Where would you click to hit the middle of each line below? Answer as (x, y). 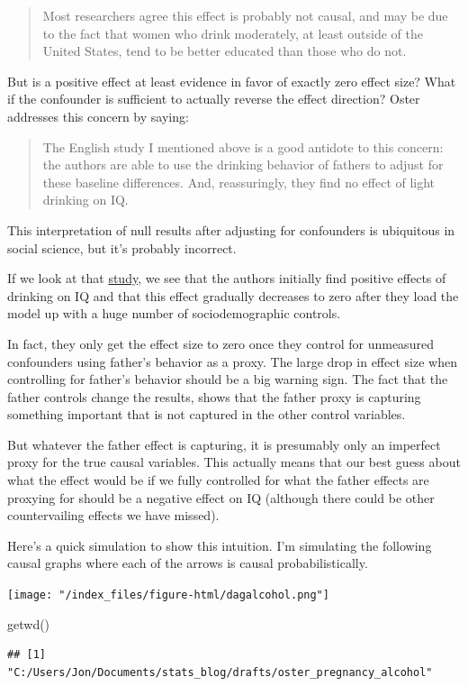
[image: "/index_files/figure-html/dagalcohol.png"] (168, 595)
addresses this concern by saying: (98, 116)
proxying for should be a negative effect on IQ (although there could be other (221, 497)
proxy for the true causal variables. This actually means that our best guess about (234, 462)
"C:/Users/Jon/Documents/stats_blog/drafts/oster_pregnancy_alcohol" (220, 672)
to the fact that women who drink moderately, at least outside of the (233, 33)
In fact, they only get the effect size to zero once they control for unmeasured (220, 343)
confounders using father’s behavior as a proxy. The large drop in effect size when (232, 361)
